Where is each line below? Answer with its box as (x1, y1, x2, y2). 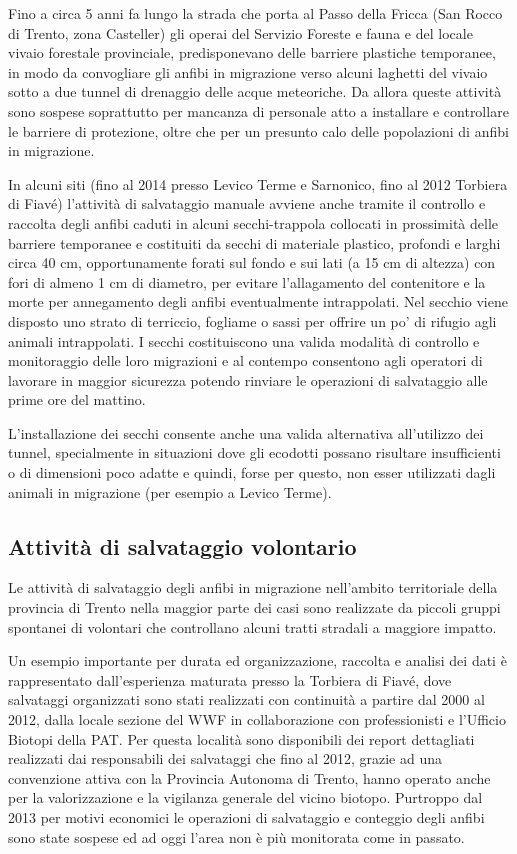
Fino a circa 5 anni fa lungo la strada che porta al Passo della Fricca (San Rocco (8, 3, 503, 23)
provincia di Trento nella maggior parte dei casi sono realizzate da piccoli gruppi (8, 597, 501, 618)
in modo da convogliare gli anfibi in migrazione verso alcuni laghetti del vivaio (8, 61, 488, 82)
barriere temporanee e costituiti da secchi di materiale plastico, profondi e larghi (8, 232, 501, 253)
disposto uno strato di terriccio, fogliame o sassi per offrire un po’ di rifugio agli (8, 310, 497, 331)
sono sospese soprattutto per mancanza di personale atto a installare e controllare (8, 100, 509, 121)
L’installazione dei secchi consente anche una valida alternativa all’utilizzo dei (8, 422, 484, 443)
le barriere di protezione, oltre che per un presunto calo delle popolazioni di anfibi (8, 120, 509, 141)
